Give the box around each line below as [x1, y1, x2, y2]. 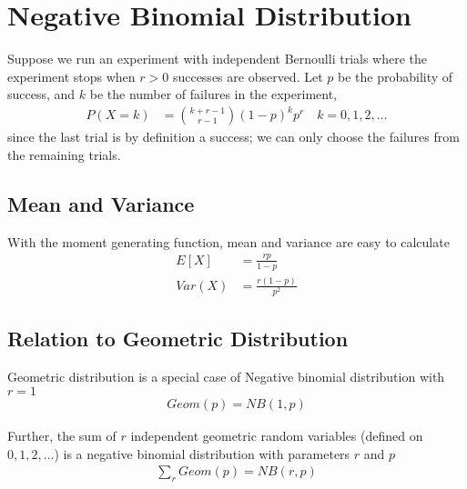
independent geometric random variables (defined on [130, 425, 423, 444]
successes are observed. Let [172, 66, 323, 85]
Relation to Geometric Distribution [7, 324, 349, 353]
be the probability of [337, 66, 453, 85]
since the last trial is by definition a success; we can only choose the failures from [7, 127, 460, 146]
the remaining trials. [7, 145, 121, 165]
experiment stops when [7, 66, 136, 85]
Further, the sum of [7, 425, 117, 444]
